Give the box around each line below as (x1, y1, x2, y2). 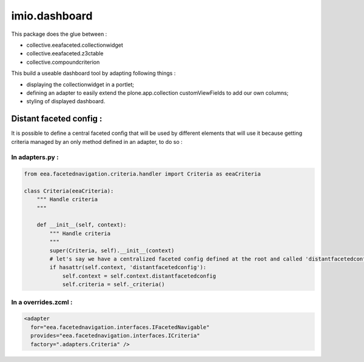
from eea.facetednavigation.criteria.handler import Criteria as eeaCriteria (24, 171, 261, 177)
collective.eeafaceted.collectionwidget (26, 41, 124, 49)
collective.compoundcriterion (26, 58, 100, 66)
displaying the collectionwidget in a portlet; (26, 81, 135, 88)
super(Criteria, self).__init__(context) (49, 247, 175, 254)
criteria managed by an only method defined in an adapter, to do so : (11, 138, 183, 145)
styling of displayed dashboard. (26, 98, 106, 105)
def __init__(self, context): (36, 222, 127, 228)
